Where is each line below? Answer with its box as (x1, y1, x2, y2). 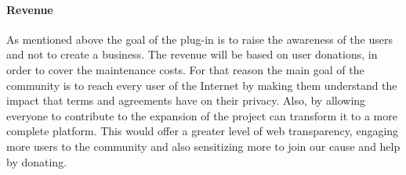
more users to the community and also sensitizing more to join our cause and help (6, 137, 401, 154)
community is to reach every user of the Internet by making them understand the (6, 77, 397, 93)
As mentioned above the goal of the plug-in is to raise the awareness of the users (6, 30, 393, 47)
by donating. (6, 153, 67, 170)
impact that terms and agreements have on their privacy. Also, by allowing (6, 92, 366, 109)
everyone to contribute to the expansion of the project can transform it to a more (6, 107, 397, 123)
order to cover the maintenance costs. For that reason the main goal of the (6, 61, 364, 77)
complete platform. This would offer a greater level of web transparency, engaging (6, 123, 399, 139)
